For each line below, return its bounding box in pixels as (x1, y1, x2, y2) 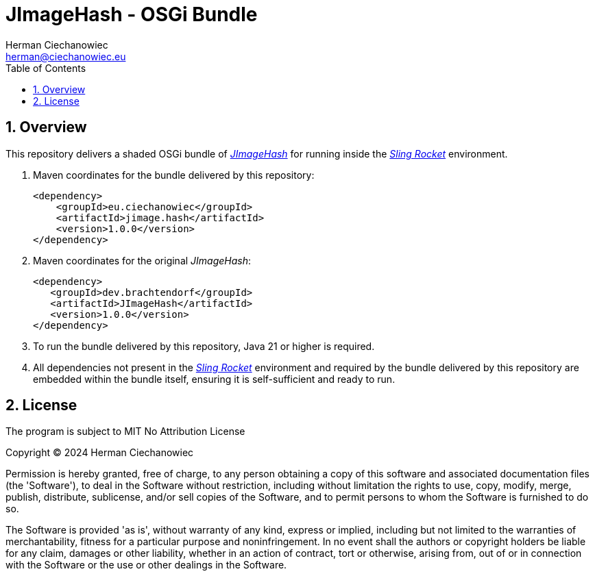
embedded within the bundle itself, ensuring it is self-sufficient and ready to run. (33, 373, 396, 385)
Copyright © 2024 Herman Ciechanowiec (5, 447, 194, 459)
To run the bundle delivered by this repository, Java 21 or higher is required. (33, 340, 375, 352)
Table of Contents (5, 62, 86, 74)
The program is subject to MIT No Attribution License (5, 425, 245, 438)
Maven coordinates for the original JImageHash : (33, 254, 252, 266)
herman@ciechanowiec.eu (5, 50, 126, 62)
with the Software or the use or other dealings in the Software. (5, 559, 287, 571)
